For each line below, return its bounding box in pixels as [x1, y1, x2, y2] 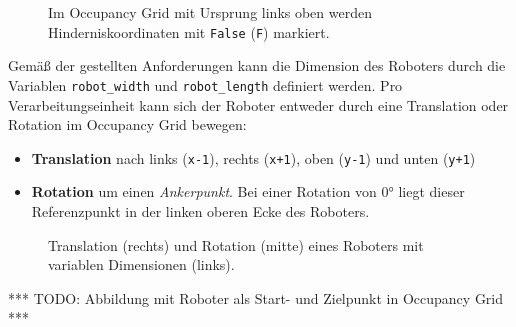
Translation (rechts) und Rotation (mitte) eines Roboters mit [48, 234, 424, 255]
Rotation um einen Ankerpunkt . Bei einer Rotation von [31, 181, 377, 202]
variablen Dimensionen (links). [48, 254, 235, 275]
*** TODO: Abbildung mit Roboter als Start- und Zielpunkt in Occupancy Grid [8, 287, 504, 308]
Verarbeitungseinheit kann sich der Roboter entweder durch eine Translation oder [8, 94, 509, 115]
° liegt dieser [388, 181, 465, 202]
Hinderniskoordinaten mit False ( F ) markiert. [48, 21, 330, 42]
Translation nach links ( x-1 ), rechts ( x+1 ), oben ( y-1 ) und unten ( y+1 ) [31, 147, 476, 168]
